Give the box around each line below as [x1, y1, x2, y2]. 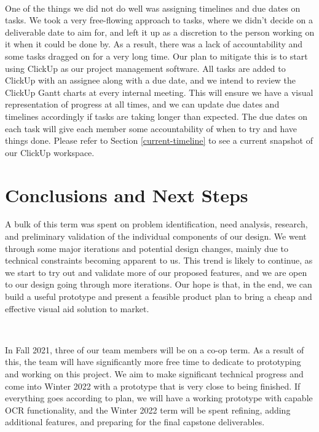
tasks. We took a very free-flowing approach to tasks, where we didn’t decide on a [5, 14, 313, 26]
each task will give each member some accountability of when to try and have [5, 122, 297, 135]
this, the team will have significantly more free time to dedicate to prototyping [5, 355, 301, 368]
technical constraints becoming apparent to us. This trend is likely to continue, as [5, 254, 313, 267]
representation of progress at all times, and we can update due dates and [5, 98, 280, 111]
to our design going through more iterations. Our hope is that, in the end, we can [5, 278, 312, 291]
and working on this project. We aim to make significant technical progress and [5, 367, 304, 380]
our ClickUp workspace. [5, 146, 95, 159]
